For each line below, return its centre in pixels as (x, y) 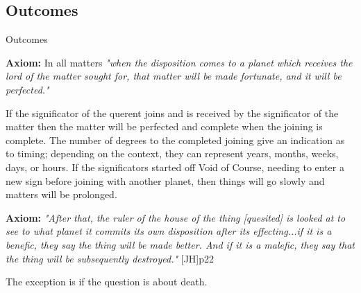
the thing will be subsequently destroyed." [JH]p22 (110, 258)
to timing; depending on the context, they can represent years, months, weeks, (172, 153)
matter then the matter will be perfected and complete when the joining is (164, 126)
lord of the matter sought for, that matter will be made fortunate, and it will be (174, 76)
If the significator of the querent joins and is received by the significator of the (172, 113)
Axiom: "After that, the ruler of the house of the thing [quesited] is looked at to (176, 217)
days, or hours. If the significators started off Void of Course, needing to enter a (175, 167)
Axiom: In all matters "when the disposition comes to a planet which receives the (179, 62)
